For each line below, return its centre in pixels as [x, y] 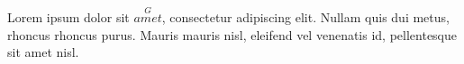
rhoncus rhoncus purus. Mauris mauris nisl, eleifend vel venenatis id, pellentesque [232, 34]
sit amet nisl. [43, 52]
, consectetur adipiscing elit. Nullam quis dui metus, [305, 17]
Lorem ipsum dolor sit [68, 17]
